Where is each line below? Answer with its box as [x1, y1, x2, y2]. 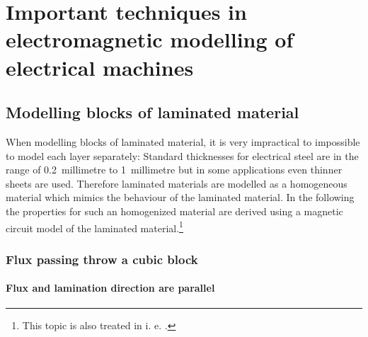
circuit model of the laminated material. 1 [6, 218, 183, 235]
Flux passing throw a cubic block [6, 250, 198, 268]
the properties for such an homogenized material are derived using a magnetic [6, 203, 343, 218]
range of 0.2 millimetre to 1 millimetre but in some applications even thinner [6, 162, 343, 177]
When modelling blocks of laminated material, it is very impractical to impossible [6, 134, 360, 149]
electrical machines [6, 52, 194, 81]
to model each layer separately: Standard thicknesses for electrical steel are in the [6, 148, 359, 163]
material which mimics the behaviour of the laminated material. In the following [6, 190, 355, 205]
